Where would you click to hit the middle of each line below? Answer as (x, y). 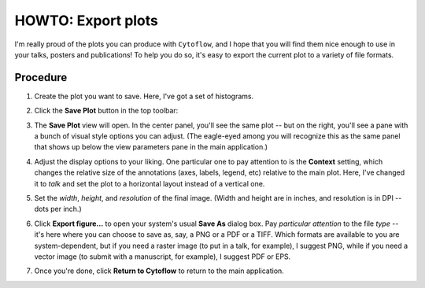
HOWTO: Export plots (87, 20)
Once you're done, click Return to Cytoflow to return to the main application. (159, 271)
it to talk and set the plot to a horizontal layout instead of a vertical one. (150, 183)
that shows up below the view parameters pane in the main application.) (151, 147)
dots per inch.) (58, 209)
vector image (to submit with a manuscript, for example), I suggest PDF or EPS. (163, 257)
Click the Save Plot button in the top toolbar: (106, 111)
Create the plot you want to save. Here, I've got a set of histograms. (144, 96)
